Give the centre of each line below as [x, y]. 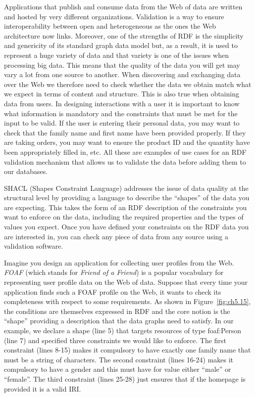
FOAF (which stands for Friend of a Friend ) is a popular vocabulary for [114, 272]
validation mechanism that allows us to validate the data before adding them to [125, 161]
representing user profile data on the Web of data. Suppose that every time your [126, 282]
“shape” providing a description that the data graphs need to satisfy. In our [119, 321]
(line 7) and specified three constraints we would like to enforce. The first [115, 340]
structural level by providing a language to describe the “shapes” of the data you [127, 198]
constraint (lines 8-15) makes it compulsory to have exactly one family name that [127, 350]
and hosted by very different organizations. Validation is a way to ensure [114, 16]
